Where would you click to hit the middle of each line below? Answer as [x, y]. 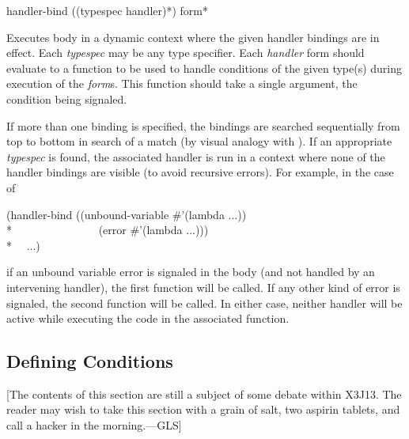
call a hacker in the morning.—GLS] [94, 425]
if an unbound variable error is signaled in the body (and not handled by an [191, 272]
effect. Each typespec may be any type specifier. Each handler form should [186, 53]
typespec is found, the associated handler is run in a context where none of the [196, 156]
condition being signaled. [67, 98]
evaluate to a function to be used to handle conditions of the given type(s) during [204, 68]
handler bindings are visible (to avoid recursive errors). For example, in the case [200, 172]
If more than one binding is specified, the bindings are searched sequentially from [203, 125]
